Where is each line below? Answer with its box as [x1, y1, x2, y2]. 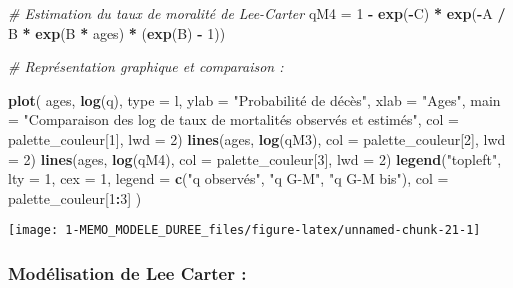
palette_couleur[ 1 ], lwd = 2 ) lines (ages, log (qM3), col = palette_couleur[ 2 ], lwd [8, 128, 506, 149]
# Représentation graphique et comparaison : [8, 56, 284, 77]
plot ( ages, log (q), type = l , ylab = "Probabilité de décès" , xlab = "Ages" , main [8, 89, 501, 110]
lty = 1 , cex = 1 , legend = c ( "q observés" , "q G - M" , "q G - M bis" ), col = [8, 168, 449, 189]
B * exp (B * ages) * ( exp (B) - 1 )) [8, 22, 226, 43]
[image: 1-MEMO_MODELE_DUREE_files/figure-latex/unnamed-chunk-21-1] [8, 223, 481, 238]
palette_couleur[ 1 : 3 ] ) [8, 187, 142, 208]
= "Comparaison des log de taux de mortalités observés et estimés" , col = [8, 109, 459, 130]
